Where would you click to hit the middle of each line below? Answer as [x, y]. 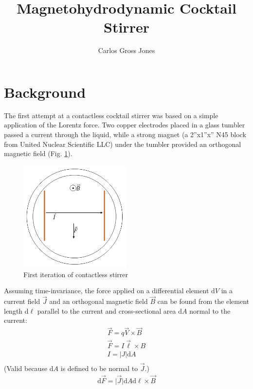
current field [22, 301]
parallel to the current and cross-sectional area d [109, 310]
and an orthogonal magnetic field [99, 301]
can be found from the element [203, 301]
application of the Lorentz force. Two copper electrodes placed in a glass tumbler [125, 125]
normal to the [210, 310]
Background [45, 92]
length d [16, 310]
